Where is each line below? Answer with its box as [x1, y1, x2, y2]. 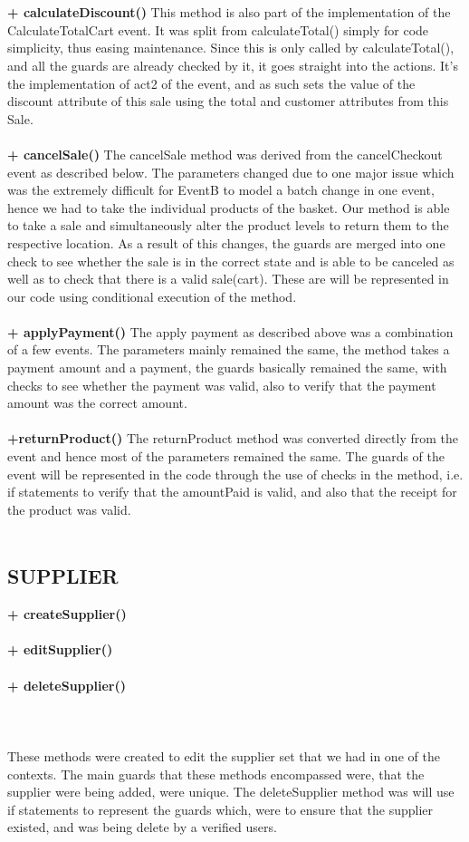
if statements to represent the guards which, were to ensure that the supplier [7, 799, 434, 818]
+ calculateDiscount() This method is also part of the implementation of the [7, 3, 451, 22]
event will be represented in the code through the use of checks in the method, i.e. [7, 464, 464, 483]
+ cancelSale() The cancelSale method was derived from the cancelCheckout [7, 144, 443, 163]
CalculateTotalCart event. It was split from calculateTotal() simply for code [7, 20, 429, 39]
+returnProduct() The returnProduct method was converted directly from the [7, 429, 459, 448]
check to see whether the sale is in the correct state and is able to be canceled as [7, 251, 455, 270]
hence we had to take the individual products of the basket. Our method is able [7, 198, 450, 217]
